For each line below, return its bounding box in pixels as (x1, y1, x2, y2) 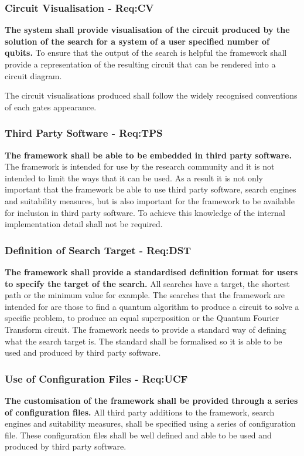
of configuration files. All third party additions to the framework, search (5, 406, 275, 418)
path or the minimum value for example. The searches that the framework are (5, 289, 285, 301)
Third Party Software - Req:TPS (5, 126, 163, 140)
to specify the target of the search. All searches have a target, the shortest (5, 277, 290, 289)
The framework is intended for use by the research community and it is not (5, 160, 275, 173)
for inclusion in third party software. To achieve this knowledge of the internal (5, 206, 285, 218)
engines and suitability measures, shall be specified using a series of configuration (5, 417, 296, 430)
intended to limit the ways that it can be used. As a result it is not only (5, 171, 264, 184)
